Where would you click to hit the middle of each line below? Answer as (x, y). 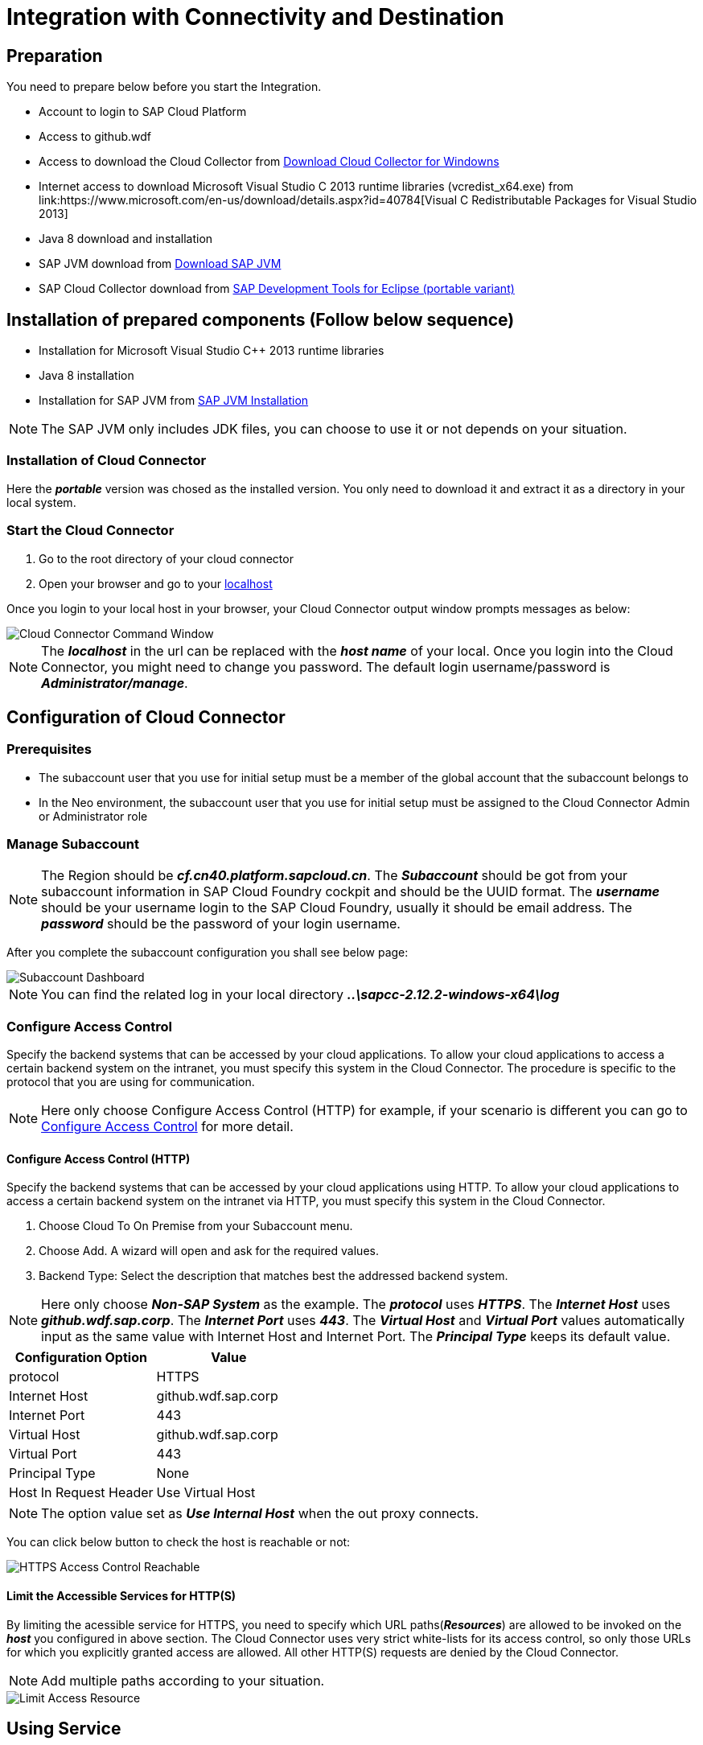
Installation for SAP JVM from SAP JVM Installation (174, 401)
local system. (41, 502)
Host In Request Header (81, 1493)
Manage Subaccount (73, 844)
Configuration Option (81, 1358)
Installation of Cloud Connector (107, 461)
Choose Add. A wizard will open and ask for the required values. (209, 1251)
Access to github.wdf (95, 137)
